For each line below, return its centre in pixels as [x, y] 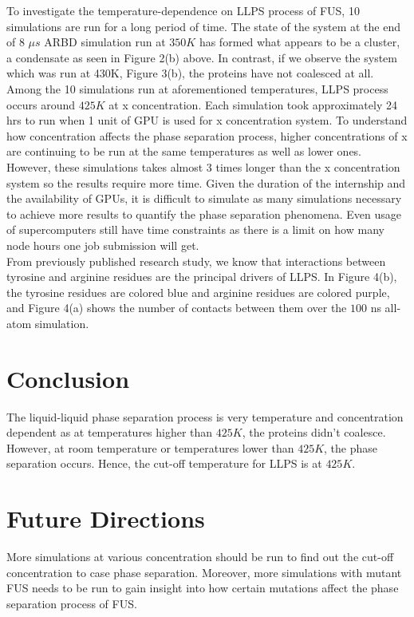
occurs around [41, 104]
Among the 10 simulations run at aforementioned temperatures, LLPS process [197, 88]
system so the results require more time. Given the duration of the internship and [206, 182]
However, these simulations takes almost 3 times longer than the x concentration [203, 166]
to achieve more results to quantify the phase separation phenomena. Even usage [204, 214]
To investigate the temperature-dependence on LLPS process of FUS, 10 [183, 10]
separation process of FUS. [72, 603]
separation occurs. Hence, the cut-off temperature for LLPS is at [164, 463]
